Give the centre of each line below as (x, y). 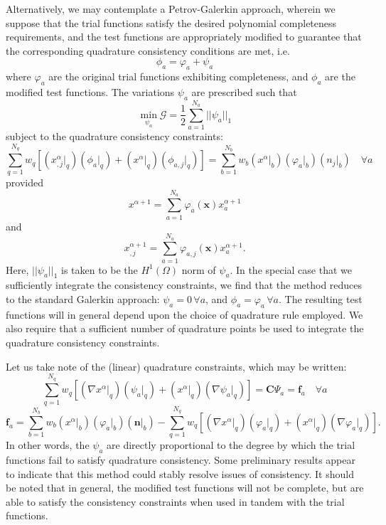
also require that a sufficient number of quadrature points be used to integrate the (185, 328)
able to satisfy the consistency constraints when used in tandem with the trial (175, 501)
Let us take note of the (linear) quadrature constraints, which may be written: (176, 366)
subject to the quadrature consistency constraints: (114, 136)
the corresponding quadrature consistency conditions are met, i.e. (148, 50)
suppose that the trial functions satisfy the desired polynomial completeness (171, 22)
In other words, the (48, 445)
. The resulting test (321, 299)
